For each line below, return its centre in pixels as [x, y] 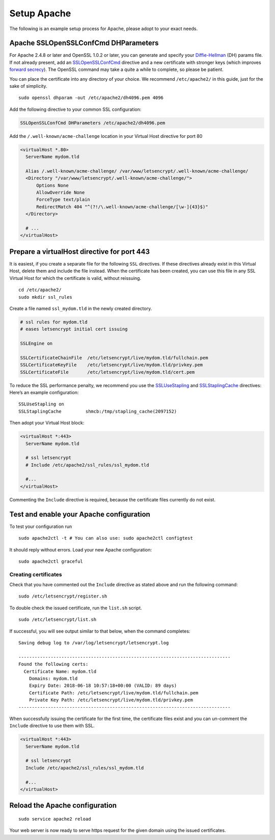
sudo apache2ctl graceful [51, 561]
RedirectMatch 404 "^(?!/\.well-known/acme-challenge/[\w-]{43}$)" [122, 207]
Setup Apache [40, 13]
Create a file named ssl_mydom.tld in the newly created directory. [81, 308]
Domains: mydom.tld [53, 678]
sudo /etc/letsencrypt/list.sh [58, 620]
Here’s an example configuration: [44, 392]
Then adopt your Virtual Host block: [47, 423]
